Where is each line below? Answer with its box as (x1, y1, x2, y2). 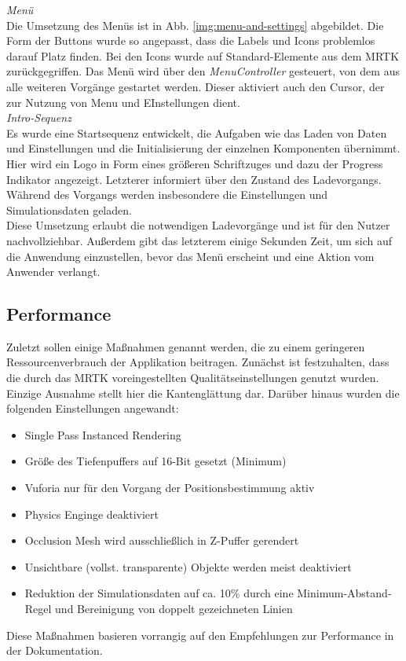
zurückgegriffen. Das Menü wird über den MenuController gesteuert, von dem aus (6, 63, 400, 79)
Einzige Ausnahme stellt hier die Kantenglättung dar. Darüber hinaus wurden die (6, 384, 400, 401)
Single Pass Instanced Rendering (24, 426, 181, 443)
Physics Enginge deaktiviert (24, 505, 159, 522)
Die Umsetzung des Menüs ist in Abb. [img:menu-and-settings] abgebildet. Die (6, 17, 384, 33)
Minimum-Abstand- (297, 585, 392, 601)
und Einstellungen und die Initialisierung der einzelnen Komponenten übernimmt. (6, 140, 401, 156)
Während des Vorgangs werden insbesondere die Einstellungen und (6, 186, 328, 203)
